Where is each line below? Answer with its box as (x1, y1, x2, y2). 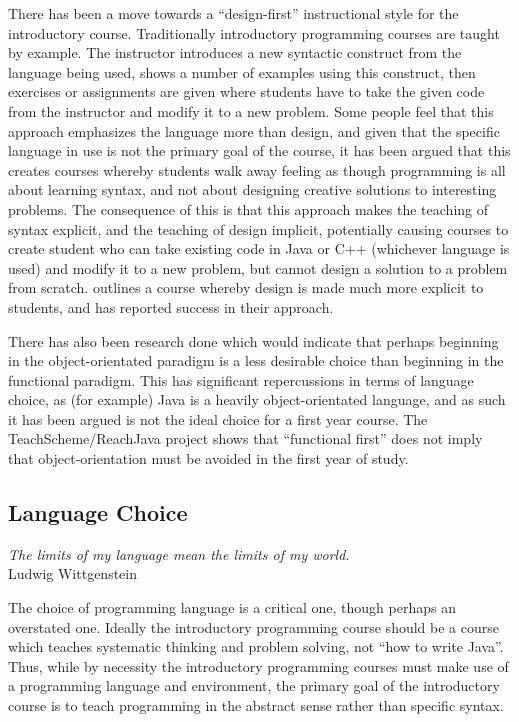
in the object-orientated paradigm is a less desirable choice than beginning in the (8, 350, 504, 371)
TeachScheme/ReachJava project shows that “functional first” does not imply (8, 428, 483, 449)
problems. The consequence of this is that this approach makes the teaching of (8, 198, 489, 219)
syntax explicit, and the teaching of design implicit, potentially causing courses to (8, 218, 509, 239)
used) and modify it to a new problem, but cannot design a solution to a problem (8, 257, 508, 278)
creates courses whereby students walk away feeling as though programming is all (8, 159, 506, 180)
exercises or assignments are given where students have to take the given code (8, 81, 485, 102)
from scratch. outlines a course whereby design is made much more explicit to (8, 277, 484, 298)
